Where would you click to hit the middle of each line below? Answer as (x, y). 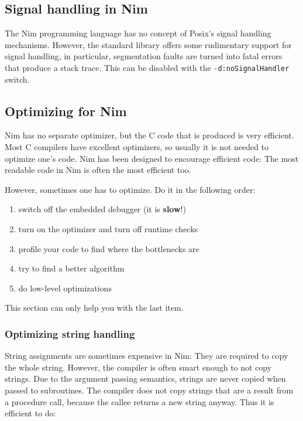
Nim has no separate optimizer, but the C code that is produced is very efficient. (149, 135)
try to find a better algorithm (71, 268)
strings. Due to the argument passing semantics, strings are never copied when (145, 378)
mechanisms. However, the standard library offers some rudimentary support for (148, 44)
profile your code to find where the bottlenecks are (109, 248)
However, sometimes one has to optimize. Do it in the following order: (130, 189)
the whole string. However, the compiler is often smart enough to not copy (138, 367)
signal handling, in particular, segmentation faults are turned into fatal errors (144, 56)
